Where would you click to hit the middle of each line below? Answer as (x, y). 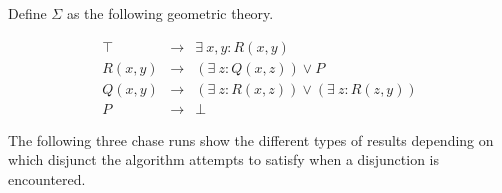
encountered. (47, 178)
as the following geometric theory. (170, 13)
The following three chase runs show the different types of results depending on (251, 139)
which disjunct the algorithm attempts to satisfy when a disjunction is (224, 159)
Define (27, 13)
